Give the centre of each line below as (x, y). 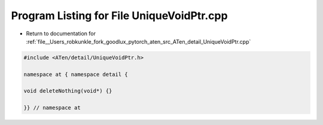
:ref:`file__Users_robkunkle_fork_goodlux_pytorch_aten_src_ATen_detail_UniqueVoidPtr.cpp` (138, 41)
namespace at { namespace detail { (76, 74)
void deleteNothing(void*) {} (68, 91)
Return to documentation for (61, 33)
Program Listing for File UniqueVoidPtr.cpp (119, 16)
